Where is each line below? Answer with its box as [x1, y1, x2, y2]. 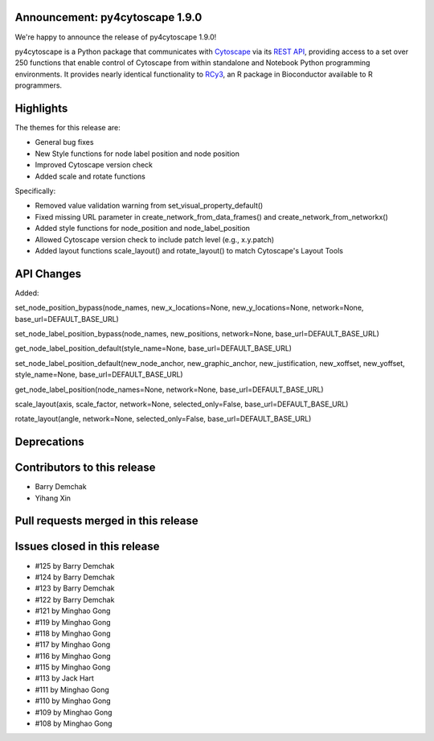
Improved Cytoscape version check [35, 160, 153, 170]
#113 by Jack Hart [35, 673, 94, 683]
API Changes [14, 266, 82, 281]
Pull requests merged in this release [14, 514, 199, 528]
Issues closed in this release [14, 540, 160, 554]
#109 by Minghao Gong [35, 707, 113, 717]
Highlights [14, 101, 68, 115]
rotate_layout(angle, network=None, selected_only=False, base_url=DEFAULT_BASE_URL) [14, 414, 312, 424]
